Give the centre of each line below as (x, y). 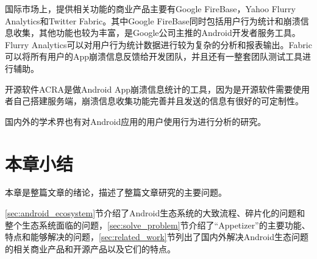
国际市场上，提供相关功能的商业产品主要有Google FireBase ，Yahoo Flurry (150, 9)
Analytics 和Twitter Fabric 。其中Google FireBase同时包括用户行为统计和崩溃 (153, 20)
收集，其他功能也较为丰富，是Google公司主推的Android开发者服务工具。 (157, 33)
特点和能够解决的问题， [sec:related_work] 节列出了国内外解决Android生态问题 (157, 237)
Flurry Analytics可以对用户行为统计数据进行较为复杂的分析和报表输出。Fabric (158, 44)
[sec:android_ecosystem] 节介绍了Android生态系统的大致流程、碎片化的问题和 (155, 213)
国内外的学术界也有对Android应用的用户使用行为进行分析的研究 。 (136, 121)
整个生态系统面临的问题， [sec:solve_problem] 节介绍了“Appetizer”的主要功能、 (158, 225)
